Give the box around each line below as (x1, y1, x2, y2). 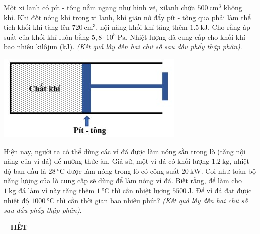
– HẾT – (4, 221, 35, 232)
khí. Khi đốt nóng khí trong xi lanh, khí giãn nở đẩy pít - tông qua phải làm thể (4, 12, 251, 22)
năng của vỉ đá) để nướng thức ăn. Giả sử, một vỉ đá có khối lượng (4, 156, 210, 166)
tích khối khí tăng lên (4, 22, 70, 32)
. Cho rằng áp (208, 22, 250, 32)
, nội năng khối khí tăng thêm (96, 22, 188, 32)
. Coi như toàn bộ (201, 165, 256, 176)
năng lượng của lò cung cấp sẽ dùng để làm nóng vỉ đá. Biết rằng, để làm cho (4, 175, 242, 186)
